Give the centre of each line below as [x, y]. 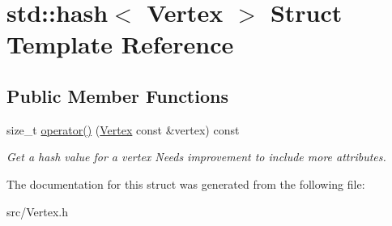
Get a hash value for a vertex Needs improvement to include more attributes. [196, 157]
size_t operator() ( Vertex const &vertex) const [123, 129]
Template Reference [120, 44]
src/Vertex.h [37, 211]
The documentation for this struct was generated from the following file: [186, 183]
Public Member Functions [117, 95]
